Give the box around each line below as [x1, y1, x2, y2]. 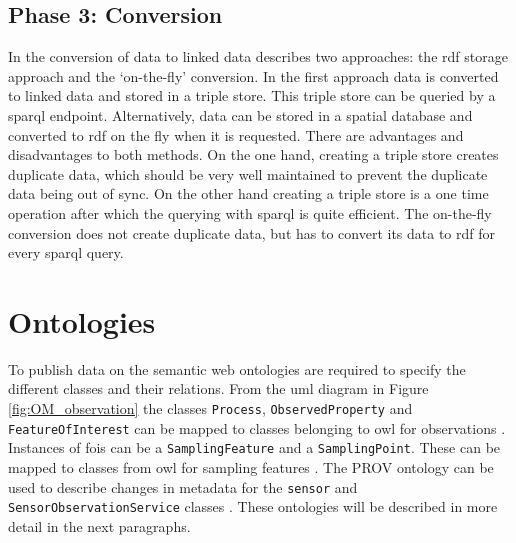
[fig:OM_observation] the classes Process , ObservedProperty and [8, 398, 413, 419]
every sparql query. [8, 242, 124, 263]
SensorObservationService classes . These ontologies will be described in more [8, 496, 498, 517]
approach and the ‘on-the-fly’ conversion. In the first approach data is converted [8, 65, 499, 86]
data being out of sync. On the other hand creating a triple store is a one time [8, 183, 489, 204]
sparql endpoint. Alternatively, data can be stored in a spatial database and [8, 104, 473, 125]
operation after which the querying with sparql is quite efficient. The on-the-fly [8, 202, 492, 223]
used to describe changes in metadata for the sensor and [8, 476, 358, 497]
